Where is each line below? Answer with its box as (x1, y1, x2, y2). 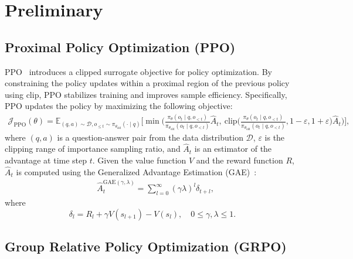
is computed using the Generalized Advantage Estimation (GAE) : (16, 165, 257, 178)
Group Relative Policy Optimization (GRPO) (5, 237, 287, 255)
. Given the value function (92, 154, 186, 166)
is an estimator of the (194, 142, 272, 155)
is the (264, 131, 285, 143)
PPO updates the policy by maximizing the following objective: (5, 100, 233, 112)
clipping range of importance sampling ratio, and (5, 142, 181, 155)
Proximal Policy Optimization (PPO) (5, 38, 236, 56)
